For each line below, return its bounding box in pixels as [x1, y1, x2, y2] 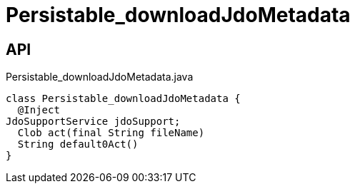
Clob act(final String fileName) [17, 127, 205, 139]
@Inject [17, 104, 60, 116]
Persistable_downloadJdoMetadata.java [6, 71, 194, 83]
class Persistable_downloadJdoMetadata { [6, 93, 241, 105]
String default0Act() [17, 138, 139, 150]
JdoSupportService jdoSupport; [6, 116, 181, 128]
